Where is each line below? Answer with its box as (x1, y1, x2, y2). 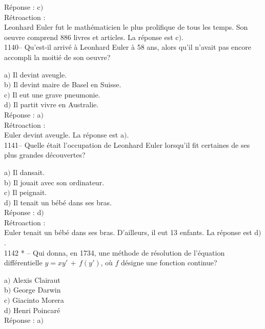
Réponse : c (4, 2, 40, 12)
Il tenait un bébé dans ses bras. (13, 197, 112, 207)
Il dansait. (13, 166, 45, 177)
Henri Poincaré (13, 304, 60, 315)
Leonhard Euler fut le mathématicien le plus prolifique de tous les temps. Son (4, 22, 248, 32)
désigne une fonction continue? (121, 257, 217, 268)
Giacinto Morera (12, 295, 64, 305)
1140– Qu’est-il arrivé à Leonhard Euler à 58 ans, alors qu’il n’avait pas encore (4, 42, 251, 52)
